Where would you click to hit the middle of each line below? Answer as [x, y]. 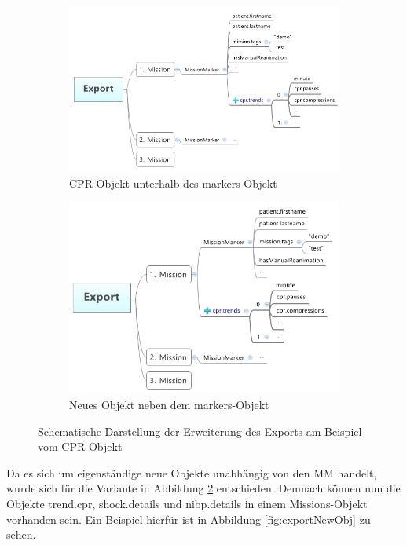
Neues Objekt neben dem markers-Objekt [169, 404]
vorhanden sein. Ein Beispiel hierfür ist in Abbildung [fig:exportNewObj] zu [189, 519]
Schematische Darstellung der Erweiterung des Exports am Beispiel [200, 431]
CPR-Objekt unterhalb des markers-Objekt [173, 183]
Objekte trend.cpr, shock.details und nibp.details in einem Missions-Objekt [187, 503]
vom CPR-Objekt [80, 446]
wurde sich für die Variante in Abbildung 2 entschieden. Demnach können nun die [203, 488]
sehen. [21, 534]
